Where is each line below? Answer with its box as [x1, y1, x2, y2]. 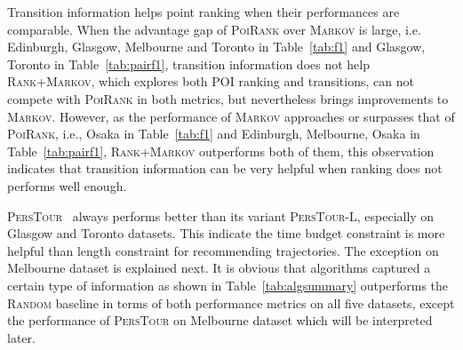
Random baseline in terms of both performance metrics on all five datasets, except [7, 293, 455, 312]
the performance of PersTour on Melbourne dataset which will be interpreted [7, 311, 433, 330]
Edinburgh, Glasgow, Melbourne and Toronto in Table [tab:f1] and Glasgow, [7, 37, 426, 56]
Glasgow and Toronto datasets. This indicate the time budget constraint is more [7, 224, 445, 243]
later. [7, 328, 36, 346]
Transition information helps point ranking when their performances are [7, 3, 400, 20]
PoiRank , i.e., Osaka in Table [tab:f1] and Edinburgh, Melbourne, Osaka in [7, 124, 420, 143]
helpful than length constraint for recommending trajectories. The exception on [7, 241, 439, 259]
